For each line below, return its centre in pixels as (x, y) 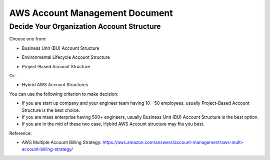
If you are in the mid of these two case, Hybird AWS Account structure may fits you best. (113, 124)
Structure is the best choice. (51, 110)
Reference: (20, 133)
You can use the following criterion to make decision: (64, 94)
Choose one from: (28, 39)
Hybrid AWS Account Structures (55, 85)
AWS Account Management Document (91, 13)
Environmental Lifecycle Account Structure (66, 57)
